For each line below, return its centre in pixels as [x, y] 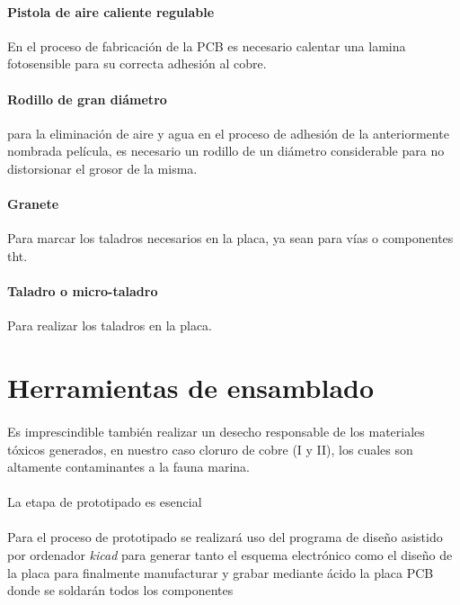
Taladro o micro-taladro [83, 291]
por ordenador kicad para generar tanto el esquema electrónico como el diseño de [230, 555]
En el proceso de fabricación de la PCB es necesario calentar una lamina [207, 45]
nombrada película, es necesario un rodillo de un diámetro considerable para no [226, 151]
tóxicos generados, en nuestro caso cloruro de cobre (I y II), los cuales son [210, 449]
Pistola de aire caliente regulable [111, 11]
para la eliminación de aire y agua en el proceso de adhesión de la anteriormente [228, 133]
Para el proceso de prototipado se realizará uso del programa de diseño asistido [225, 537]
